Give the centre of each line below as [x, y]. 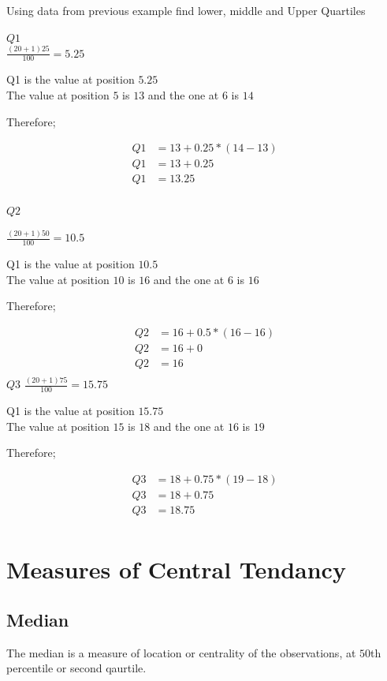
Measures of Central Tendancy [176, 569]
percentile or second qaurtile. [76, 668]
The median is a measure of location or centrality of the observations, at [181, 652]
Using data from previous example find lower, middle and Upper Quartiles [186, 10]
